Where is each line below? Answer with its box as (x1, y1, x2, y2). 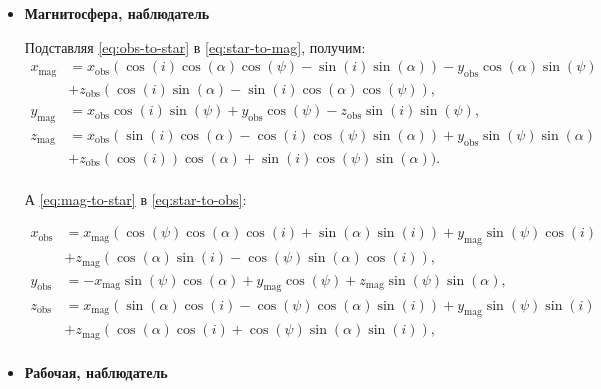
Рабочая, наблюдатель (24, 361, 168, 382)
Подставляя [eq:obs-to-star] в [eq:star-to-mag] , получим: (24, 36, 366, 57)
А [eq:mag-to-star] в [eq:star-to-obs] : (24, 188, 247, 209)
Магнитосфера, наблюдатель (24, 3, 210, 23)
